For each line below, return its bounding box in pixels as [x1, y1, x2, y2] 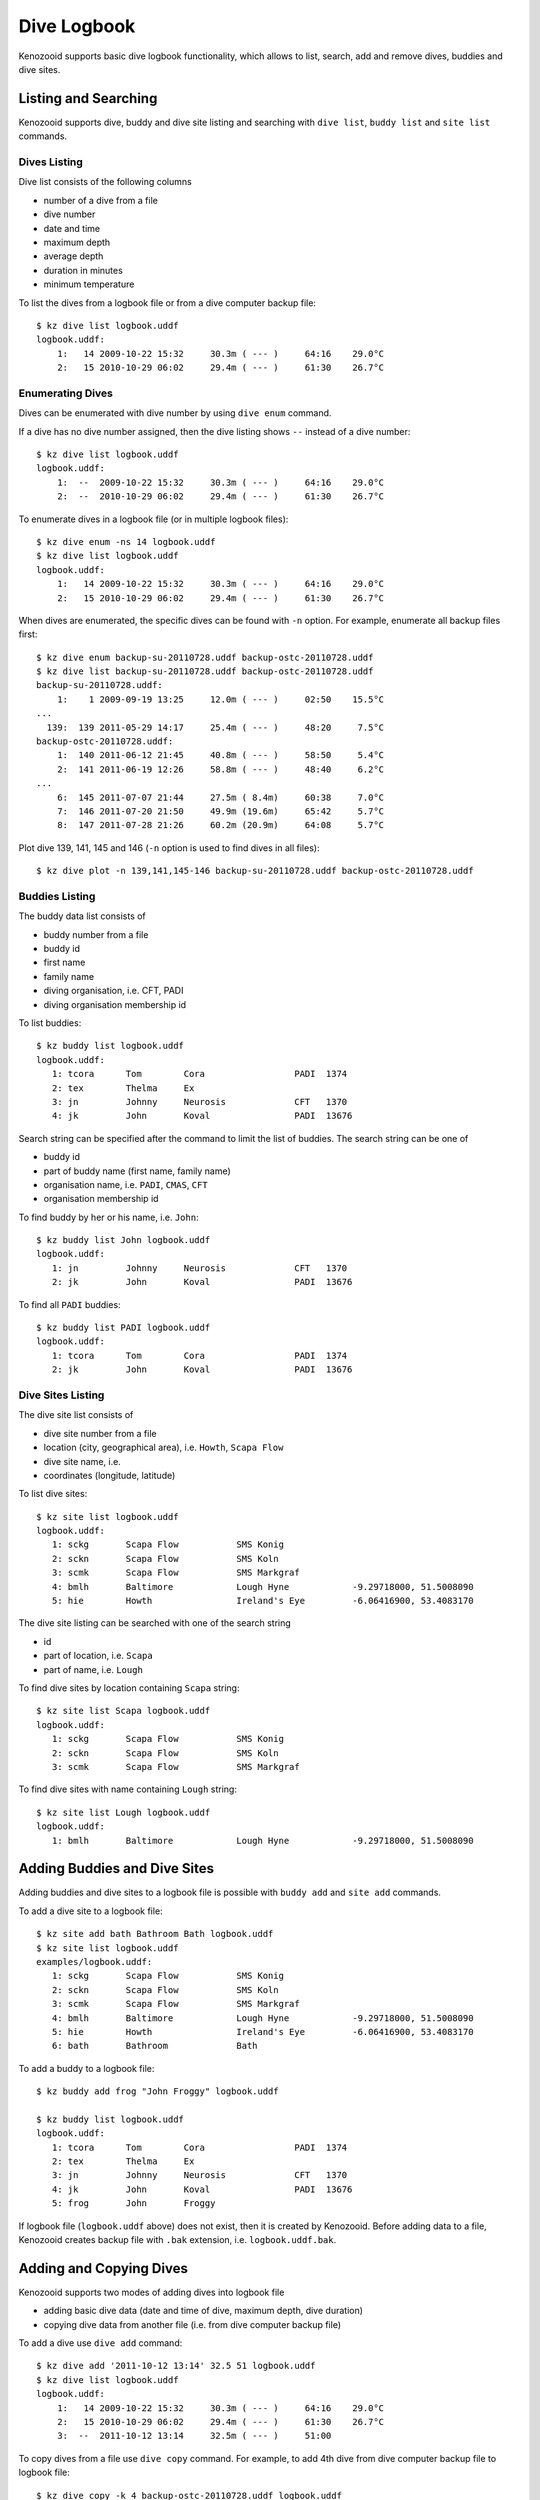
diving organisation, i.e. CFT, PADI [43, 985, 184, 997]
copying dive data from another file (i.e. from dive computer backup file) [43, 2318, 342, 2330]
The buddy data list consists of [18, 910, 147, 922]
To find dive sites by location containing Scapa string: [18, 1682, 240, 1694]
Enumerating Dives [18, 386, 114, 400]
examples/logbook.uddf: [36, 1956, 153, 1967]
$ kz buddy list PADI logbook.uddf [36, 1322, 211, 1334]
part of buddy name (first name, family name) [43, 1165, 232, 1177]
